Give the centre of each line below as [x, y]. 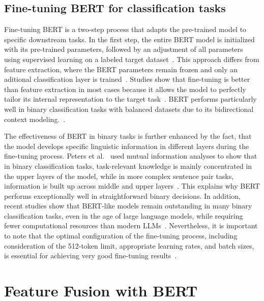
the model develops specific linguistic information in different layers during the [127, 146]
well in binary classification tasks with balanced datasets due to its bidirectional [129, 109]
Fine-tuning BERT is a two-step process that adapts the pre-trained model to [125, 29]
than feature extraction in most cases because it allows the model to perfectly [125, 89]
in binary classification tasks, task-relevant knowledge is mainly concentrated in [128, 165]
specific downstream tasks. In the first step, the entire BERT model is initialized [129, 39]
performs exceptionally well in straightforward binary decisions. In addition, [122, 195]
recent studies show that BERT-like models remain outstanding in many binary [128, 206]
